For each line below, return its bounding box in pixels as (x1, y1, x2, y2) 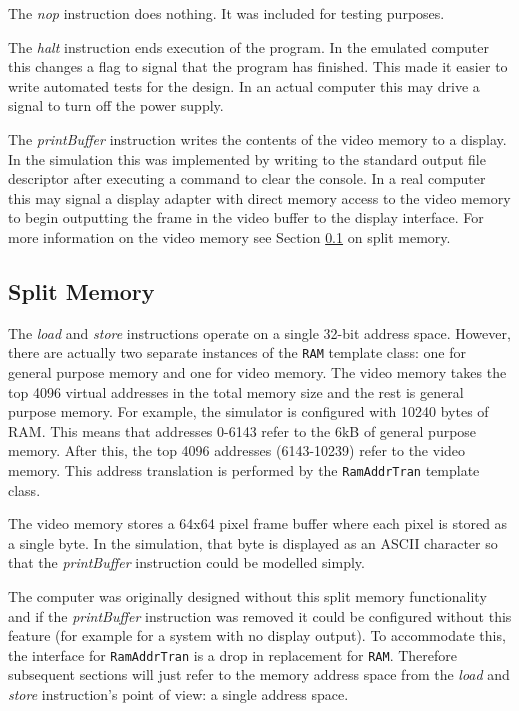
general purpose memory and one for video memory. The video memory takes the (8, 361, 507, 382)
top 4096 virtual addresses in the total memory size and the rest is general (8, 381, 464, 402)
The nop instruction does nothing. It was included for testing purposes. (8, 3, 445, 23)
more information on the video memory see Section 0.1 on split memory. (8, 226, 451, 247)
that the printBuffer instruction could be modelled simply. (8, 552, 365, 573)
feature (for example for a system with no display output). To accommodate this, (8, 625, 506, 646)
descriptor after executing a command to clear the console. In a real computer (8, 168, 486, 189)
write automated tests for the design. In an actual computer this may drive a (8, 75, 480, 96)
